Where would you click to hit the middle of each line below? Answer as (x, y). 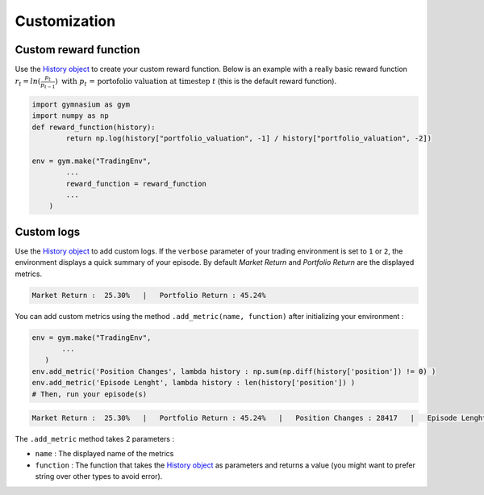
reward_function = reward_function (136, 183)
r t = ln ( (28, 82)
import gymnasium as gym (81, 104)
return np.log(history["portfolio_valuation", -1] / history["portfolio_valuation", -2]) (248, 138)
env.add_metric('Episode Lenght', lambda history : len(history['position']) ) (194, 383)
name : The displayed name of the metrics (104, 454)
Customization (65, 21)
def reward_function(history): (94, 127)
